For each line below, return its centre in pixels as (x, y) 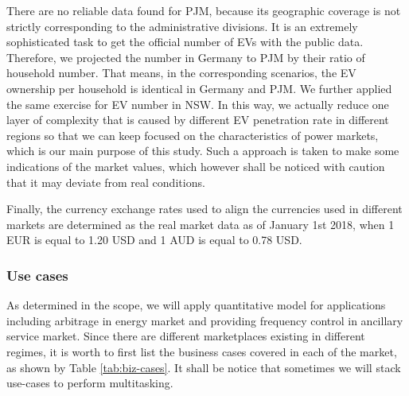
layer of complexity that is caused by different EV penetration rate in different (198, 120)
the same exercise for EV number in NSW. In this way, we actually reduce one (198, 104)
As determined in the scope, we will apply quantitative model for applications (196, 305)
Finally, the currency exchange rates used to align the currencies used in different (204, 209)
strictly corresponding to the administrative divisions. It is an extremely (182, 26)
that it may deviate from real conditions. (106, 182)
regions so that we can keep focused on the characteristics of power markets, (193, 135)
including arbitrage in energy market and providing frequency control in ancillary (205, 320)
